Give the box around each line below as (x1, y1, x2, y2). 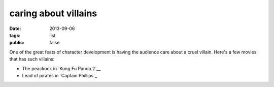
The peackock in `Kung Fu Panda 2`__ (22, 65, 101, 71)
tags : (9, 32, 21, 38)
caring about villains (9, 8, 97, 19)
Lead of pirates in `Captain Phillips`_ (22, 72, 97, 78)
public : (9, 40, 25, 46)
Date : (9, 25, 21, 32)
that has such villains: (9, 56, 55, 62)
